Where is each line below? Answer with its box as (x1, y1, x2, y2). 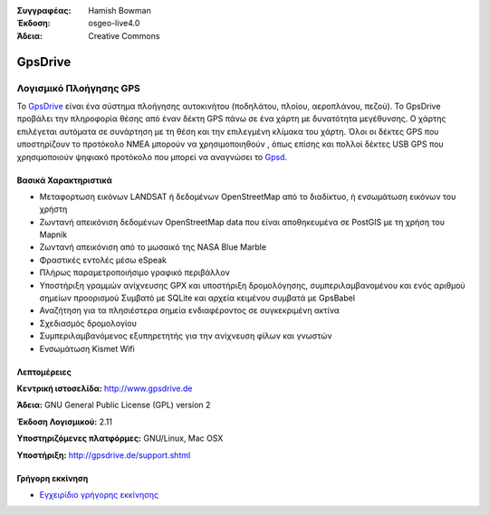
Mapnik (39, 229, 68, 240)
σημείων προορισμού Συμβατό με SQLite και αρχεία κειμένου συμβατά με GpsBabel (39, 292, 356, 303)
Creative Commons (88, 30, 160, 41)
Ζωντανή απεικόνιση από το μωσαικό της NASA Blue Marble (39, 242, 267, 253)
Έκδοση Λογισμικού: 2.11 (16, 416, 113, 427)
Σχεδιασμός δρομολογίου (39, 318, 138, 329)
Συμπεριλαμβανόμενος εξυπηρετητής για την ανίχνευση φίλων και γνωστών (39, 330, 332, 341)
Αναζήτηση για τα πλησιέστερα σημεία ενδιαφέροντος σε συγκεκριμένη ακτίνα (39, 305, 340, 316)
